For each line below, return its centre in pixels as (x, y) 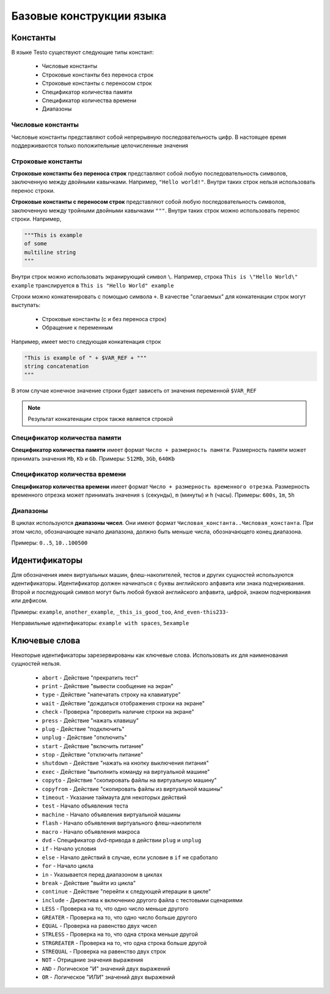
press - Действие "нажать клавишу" (90, 720)
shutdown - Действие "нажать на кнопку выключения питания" (125, 763)
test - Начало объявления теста (85, 806)
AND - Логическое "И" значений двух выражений (106, 968)
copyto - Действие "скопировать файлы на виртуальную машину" (129, 781)
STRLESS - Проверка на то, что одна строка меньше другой (120, 934)
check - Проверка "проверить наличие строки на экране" (118, 712)
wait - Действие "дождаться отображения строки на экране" (123, 703)
